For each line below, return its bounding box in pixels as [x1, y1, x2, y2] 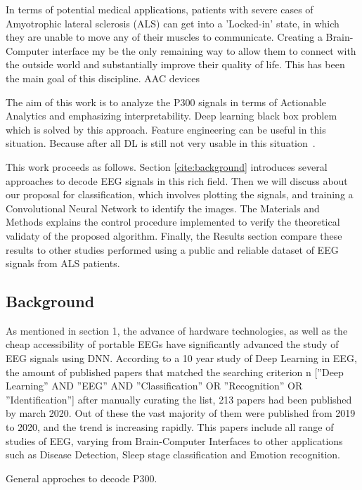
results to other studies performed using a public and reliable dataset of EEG [6, 242, 339, 257]
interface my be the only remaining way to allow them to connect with [52, 43, 356, 58]
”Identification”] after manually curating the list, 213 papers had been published [6, 392, 352, 406]
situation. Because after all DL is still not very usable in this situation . [6, 136, 316, 150]
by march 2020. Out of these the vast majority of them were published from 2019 [6, 406, 356, 420]
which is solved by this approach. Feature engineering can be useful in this [6, 122, 326, 136]
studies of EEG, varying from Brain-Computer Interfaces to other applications [6, 433, 343, 448]
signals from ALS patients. [6, 256, 120, 271]
